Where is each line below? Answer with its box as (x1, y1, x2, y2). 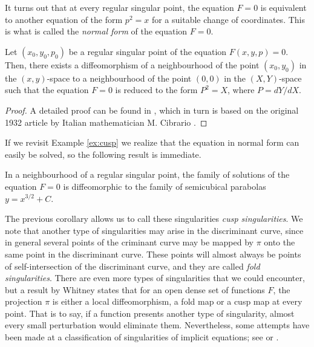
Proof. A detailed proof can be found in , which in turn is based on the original (5, 103, 299, 116)
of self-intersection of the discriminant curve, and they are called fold (5, 259, 260, 272)
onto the (264, 236, 295, 248)
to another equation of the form (5, 13, 123, 25)
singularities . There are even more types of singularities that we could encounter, (5, 271, 305, 284)
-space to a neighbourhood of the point (47, 71, 192, 84)
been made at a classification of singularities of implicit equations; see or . (5, 331, 279, 343)
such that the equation (5, 83, 89, 96)
